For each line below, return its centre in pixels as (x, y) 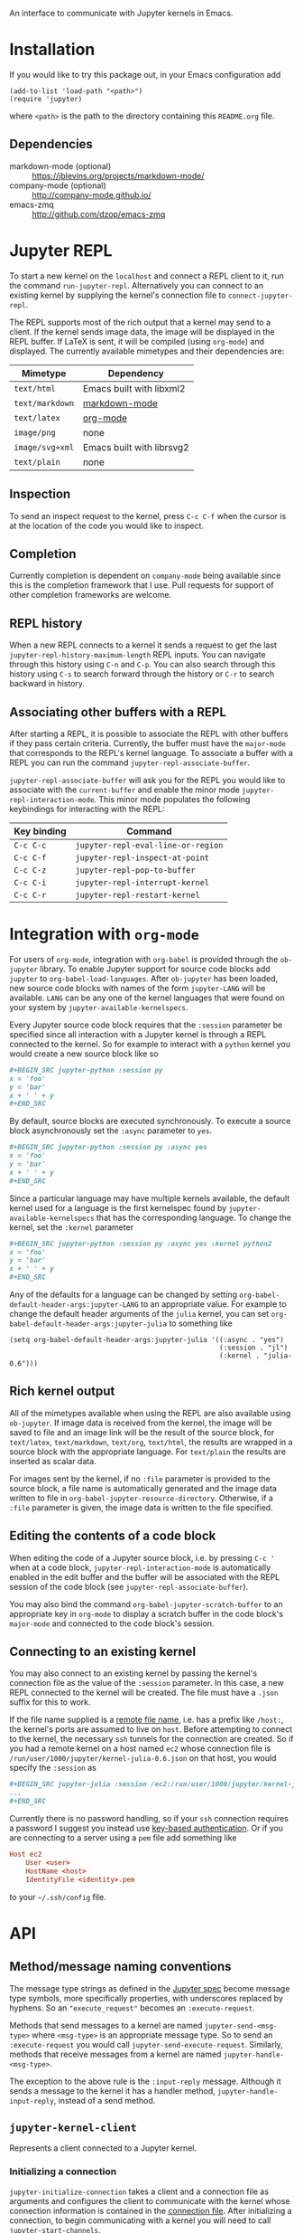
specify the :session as (53, 1768)
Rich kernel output (62, 1391)
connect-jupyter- (261, 296)
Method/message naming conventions (120, 1967)
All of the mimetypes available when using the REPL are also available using (150, 1413)
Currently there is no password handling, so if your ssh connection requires (149, 1819)
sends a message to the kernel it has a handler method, (112, 2091)
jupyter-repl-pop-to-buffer (135, 870)
